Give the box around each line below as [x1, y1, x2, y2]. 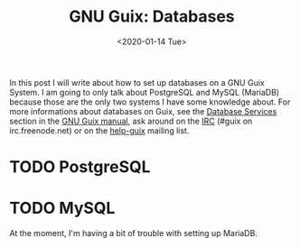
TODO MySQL [9, 198, 116, 218]
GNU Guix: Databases [69, 6, 235, 27]
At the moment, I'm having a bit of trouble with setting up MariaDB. [9, 228, 258, 239]
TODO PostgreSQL [9, 157, 151, 178]
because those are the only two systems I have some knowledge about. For [9, 96, 291, 107]
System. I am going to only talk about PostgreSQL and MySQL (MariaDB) [9, 87, 280, 97]
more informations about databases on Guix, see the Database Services [9, 105, 277, 116]
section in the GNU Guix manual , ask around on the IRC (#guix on [9, 115, 253, 126]
